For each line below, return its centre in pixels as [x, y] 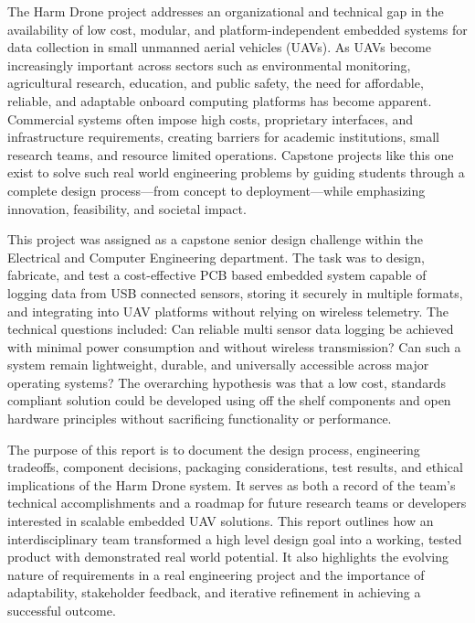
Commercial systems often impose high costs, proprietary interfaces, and [211, 118]
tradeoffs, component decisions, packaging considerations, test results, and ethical [235, 467]
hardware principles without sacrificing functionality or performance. [200, 419]
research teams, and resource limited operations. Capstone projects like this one [231, 154]
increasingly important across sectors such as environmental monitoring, [209, 64]
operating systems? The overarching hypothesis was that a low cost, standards [227, 382]
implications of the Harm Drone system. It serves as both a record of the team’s [232, 484]
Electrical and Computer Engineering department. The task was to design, [216, 257]
